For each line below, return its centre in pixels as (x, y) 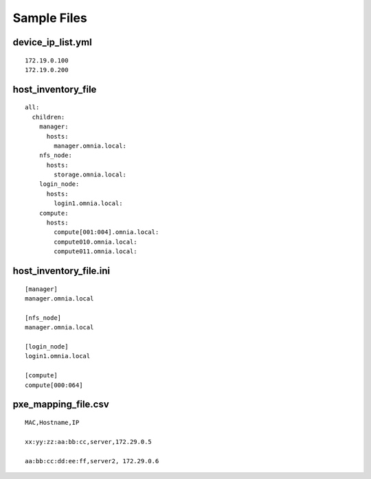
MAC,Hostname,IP (52, 422)
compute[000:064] (54, 385)
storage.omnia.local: (90, 175)
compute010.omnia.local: (95, 242)
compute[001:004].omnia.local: (106, 232)
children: (48, 117)
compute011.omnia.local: (95, 252)
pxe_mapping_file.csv (61, 405)
